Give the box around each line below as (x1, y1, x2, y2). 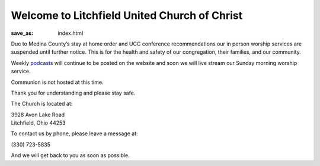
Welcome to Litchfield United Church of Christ (11, 9, 243, 22)
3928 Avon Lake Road (11, 111, 65, 118)
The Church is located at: (11, 100, 73, 108)
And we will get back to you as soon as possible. (11, 152, 130, 159)
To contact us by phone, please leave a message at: (11, 130, 139, 137)
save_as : (11, 30, 34, 37)
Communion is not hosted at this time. (11, 79, 104, 86)
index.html (57, 30, 84, 37)
